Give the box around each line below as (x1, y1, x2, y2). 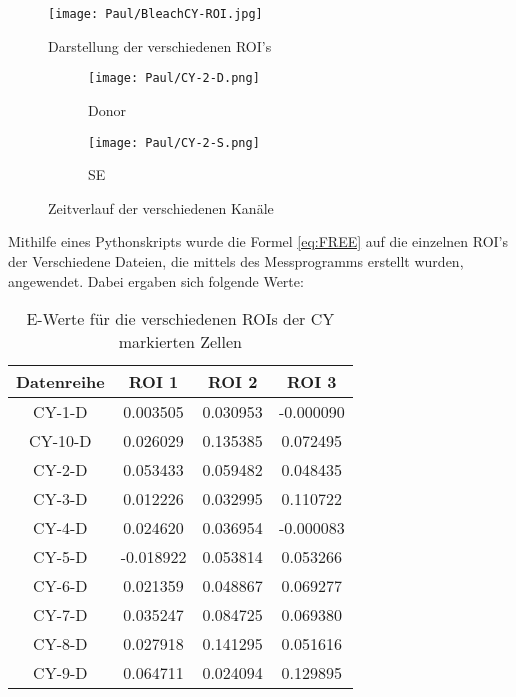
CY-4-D (33, 516, 88, 540)
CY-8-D (33, 632, 88, 656)
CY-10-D (29, 429, 92, 453)
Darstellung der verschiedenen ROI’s (48, 35, 272, 56)
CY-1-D (33, 400, 88, 424)
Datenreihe (16, 370, 105, 394)
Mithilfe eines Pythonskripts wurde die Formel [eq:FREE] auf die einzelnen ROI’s (8, 231, 509, 252)
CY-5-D (33, 545, 88, 569)
